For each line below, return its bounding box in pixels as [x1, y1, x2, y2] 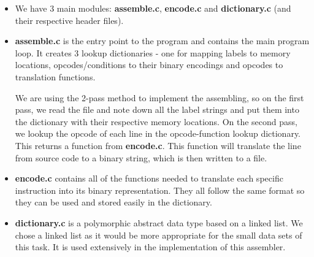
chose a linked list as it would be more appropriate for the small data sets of [15, 228, 302, 241]
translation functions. [15, 70, 96, 83]
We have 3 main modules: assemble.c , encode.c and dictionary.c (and [15, 2, 291, 14]
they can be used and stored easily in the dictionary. [15, 196, 212, 209]
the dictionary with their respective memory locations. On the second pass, [15, 115, 297, 128]
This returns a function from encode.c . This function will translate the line [15, 139, 301, 152]
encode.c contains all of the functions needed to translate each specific [15, 172, 283, 185]
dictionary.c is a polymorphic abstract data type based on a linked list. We [15, 216, 303, 229]
